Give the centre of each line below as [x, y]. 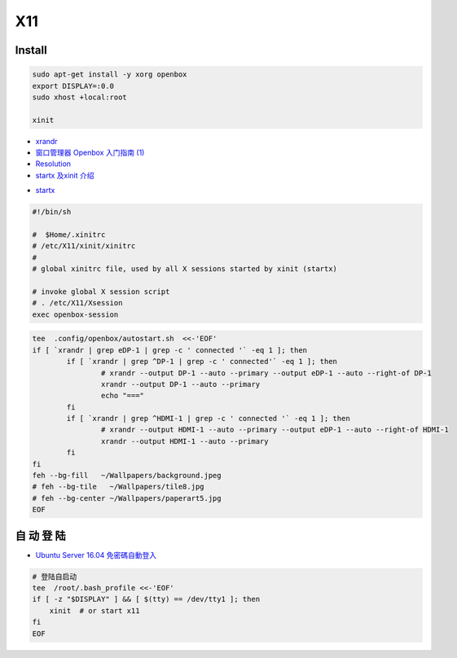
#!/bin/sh [52, 212]
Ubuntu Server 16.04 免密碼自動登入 [96, 555]
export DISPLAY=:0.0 [73, 86]
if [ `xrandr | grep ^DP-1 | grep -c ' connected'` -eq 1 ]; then [202, 362]
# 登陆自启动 [55, 577]
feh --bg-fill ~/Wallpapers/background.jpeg [127, 476]
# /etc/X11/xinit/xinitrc [84, 246]
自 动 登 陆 [40, 535]
